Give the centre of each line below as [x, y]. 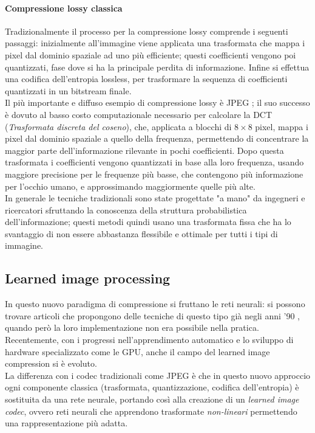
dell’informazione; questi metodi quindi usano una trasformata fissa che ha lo [148, 222]
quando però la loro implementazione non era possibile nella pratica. [132, 327]
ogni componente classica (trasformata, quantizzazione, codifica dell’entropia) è [152, 387]
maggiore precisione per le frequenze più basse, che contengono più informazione [154, 174]
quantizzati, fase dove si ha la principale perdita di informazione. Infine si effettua [157, 67]
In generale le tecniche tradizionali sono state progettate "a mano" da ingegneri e [155, 198]
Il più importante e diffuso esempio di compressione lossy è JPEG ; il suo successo [157, 102]
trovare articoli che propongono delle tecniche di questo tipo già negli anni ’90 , [152, 315]
